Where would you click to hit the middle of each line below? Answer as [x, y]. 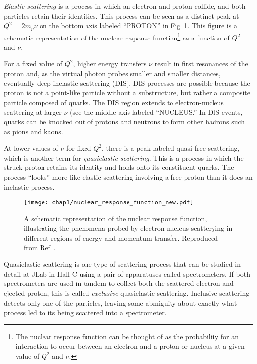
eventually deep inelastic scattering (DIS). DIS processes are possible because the [127, 83]
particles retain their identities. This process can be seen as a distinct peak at [122, 16]
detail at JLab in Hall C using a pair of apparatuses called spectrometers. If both [127, 273]
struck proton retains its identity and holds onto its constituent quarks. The [119, 167]
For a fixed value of [33, 63]
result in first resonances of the [201, 63]
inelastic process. [29, 186]
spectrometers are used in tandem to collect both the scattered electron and [119, 283]
